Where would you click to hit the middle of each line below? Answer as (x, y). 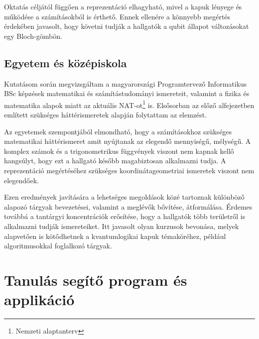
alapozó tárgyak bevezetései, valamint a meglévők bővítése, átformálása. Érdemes (128, 206)
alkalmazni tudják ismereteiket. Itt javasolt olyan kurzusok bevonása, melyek (122, 226)
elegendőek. (21, 180)
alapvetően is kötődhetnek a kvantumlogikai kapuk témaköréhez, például (115, 236)
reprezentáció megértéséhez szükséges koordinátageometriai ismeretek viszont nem (129, 170)
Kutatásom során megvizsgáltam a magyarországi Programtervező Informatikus (126, 83)
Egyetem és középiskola (65, 62)
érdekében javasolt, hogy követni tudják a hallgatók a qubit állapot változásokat (127, 26)
